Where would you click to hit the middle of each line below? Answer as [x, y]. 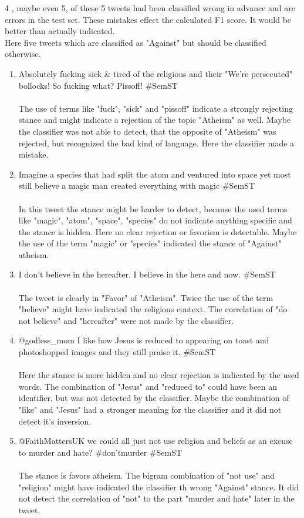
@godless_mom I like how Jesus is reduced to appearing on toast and [144, 340]
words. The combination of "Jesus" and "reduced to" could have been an [148, 386]
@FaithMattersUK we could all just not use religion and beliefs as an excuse [156, 441]
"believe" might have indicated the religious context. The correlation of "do [153, 309]
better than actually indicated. [60, 31]
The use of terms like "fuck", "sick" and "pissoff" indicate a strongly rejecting [156, 108]
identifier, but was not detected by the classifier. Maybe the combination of [154, 398]
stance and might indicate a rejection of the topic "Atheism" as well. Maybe [155, 120]
